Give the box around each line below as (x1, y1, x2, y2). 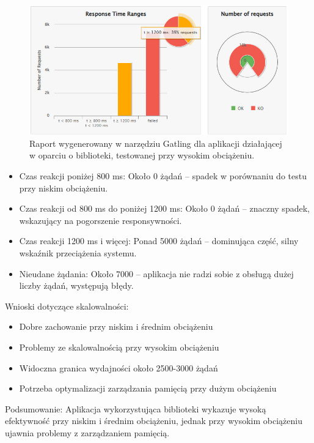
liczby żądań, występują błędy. (19, 279, 134, 292)
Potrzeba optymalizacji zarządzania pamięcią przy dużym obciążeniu (19, 382, 277, 395)
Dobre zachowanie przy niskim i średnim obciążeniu (19, 320, 213, 333)
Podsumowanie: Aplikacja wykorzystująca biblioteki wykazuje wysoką (5, 402, 266, 415)
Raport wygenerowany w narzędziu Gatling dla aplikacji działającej (29, 136, 282, 149)
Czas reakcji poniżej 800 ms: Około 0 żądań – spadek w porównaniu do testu (19, 169, 307, 182)
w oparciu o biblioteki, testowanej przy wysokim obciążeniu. (29, 149, 255, 162)
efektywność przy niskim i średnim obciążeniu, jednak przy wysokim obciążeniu (5, 414, 302, 427)
